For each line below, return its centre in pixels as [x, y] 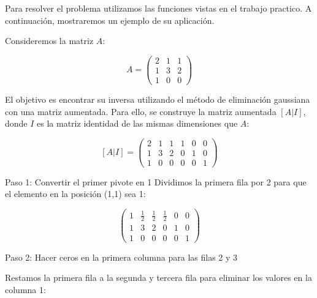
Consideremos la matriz [49, 41]
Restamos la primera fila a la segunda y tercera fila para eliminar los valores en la [158, 278]
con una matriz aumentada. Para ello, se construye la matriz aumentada [141, 111]
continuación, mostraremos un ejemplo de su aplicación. [110, 20]
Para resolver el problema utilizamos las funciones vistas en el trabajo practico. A [158, 8]
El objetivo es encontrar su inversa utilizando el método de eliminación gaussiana [158, 99]
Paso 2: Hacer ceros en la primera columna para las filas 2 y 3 [121, 257]
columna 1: [25, 289]
